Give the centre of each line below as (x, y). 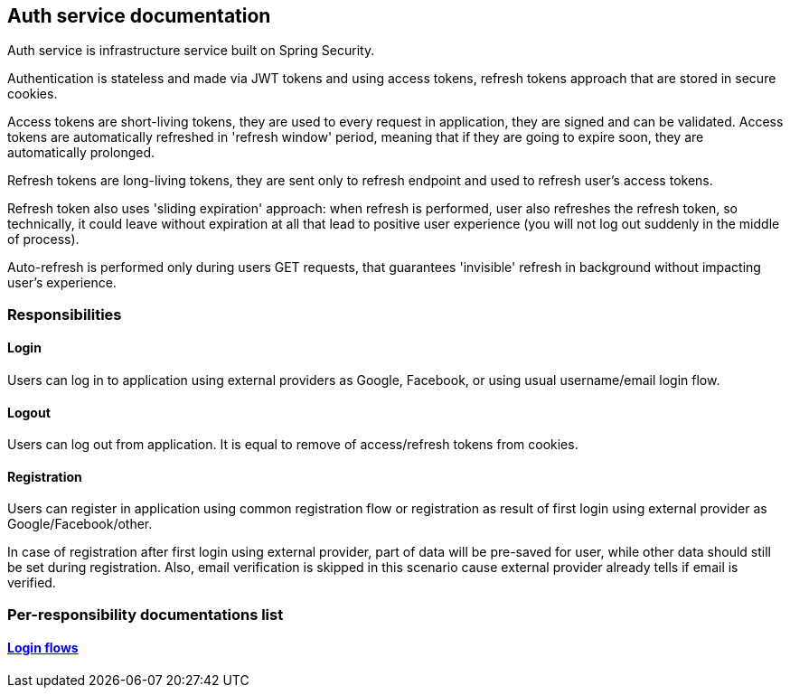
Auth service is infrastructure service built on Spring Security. (191, 51)
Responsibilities (65, 314)
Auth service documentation (139, 16)
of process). (43, 239)
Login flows (43, 648)
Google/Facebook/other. (80, 524)
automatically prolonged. (81, 153)
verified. (32, 583)
